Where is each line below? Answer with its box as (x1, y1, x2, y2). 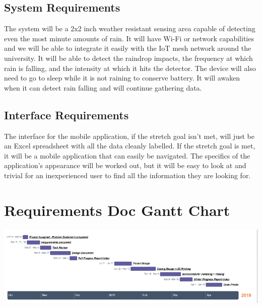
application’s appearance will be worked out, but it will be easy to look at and (4, 160, 246, 171)
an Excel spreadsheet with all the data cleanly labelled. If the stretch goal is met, (4, 140, 255, 151)
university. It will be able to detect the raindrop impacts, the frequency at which (4, 52, 253, 63)
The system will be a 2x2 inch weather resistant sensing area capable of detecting (4, 23, 255, 34)
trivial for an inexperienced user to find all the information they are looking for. (4, 170, 251, 180)
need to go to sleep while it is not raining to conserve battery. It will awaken (4, 72, 240, 83)
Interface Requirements (4, 107, 129, 122)
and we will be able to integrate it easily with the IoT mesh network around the (4, 43, 251, 53)
